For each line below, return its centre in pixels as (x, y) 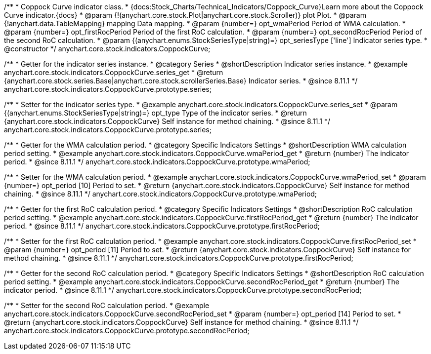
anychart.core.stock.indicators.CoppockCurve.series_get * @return (114, 72)
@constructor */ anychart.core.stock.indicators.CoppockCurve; (107, 49)
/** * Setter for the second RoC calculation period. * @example (107, 305)
